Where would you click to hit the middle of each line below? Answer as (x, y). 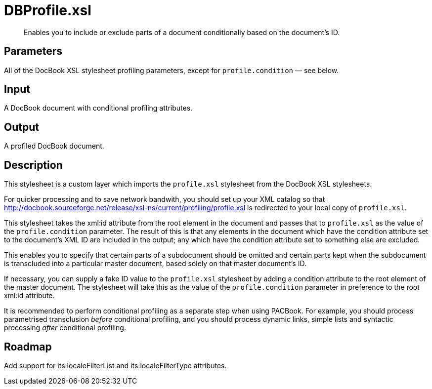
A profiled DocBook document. (54, 146)
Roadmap (28, 347)
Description (33, 165)
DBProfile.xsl (48, 10)
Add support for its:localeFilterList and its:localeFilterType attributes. (115, 365)
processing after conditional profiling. (65, 328)
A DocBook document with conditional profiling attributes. (98, 108)
